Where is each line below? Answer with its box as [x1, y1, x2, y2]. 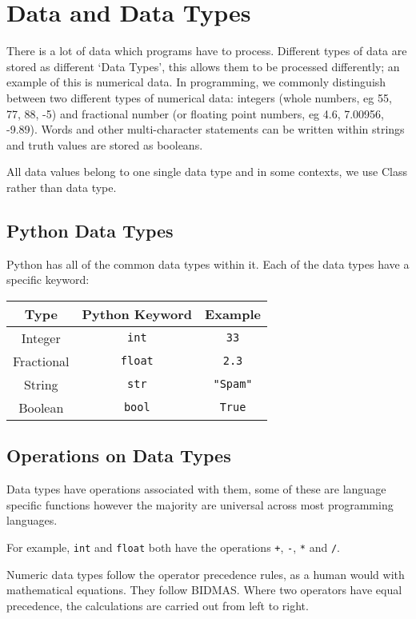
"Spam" [213, 377, 253, 391]
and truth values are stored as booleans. [6, 136, 203, 153]
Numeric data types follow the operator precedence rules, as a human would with [6, 565, 405, 582]
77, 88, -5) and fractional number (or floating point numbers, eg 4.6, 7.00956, [6, 105, 384, 122]
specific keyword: [6, 271, 90, 288]
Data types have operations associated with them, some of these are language [6, 481, 386, 497]
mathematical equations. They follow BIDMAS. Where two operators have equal [6, 581, 402, 598]
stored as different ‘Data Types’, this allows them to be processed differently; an [6, 58, 400, 74]
